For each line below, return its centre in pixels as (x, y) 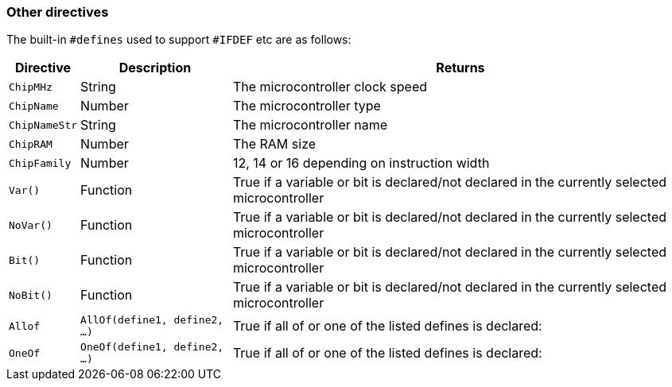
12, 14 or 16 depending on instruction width (361, 163)
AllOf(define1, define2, (152, 320)
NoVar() (31, 225)
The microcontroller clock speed (330, 87)
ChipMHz (31, 87)
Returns (460, 68)
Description (155, 68)
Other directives (58, 12)
